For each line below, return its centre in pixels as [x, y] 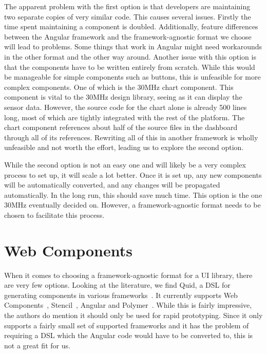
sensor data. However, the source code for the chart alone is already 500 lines [126, 107]
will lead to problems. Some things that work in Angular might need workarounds [133, 46]
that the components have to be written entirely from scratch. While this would [130, 67]
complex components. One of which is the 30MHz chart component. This [119, 87]
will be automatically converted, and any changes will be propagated [112, 185]
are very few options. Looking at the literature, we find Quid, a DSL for [117, 285]
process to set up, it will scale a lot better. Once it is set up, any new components [133, 174]
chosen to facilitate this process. [54, 215]
